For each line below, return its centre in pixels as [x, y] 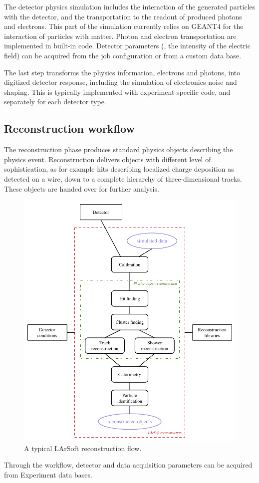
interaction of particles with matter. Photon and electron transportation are [120, 36]
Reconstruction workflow [69, 128]
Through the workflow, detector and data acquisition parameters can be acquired [128, 465]
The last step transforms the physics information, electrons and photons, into [122, 72]
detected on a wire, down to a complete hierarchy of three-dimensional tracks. [123, 178]
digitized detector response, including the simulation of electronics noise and [121, 82]
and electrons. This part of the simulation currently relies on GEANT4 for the [124, 26]
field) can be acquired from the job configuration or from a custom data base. [123, 55]
